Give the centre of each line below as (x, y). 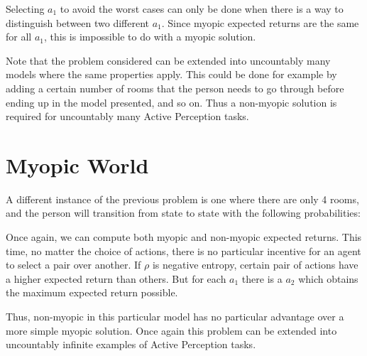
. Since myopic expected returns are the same (260, 22)
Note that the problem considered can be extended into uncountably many (168, 60)
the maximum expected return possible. (92, 292)
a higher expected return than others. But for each (116, 278)
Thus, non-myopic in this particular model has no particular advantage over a (175, 317)
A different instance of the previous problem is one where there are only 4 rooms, (182, 199)
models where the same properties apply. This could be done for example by (171, 74)
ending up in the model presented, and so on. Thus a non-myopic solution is (171, 102)
